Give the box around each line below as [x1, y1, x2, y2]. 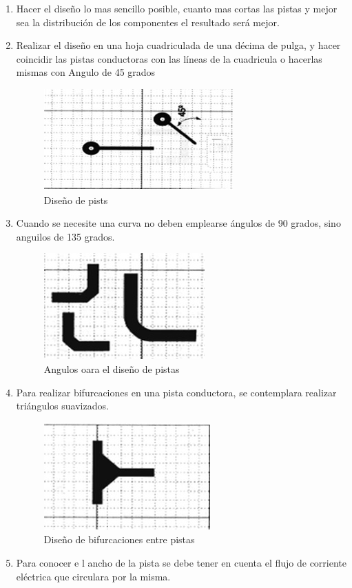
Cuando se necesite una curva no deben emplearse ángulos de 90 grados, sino [16, 216, 341, 230]
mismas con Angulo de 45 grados [16, 65, 156, 79]
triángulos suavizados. [16, 398, 109, 413]
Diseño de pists [43, 192, 108, 207]
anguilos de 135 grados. [16, 229, 115, 243]
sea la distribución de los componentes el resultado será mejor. [16, 14, 280, 29]
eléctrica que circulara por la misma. [16, 569, 171, 583]
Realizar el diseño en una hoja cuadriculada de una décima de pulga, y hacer [16, 38, 341, 52]
